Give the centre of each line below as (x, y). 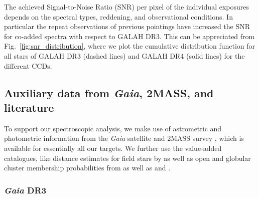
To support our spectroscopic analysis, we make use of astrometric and (113, 128)
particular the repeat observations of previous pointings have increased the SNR (127, 26)
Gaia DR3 (25, 190)
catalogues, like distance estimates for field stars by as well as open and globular (127, 158)
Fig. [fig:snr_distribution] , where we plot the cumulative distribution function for (130, 46)
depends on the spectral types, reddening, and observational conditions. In (118, 16)
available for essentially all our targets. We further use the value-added (113, 148)
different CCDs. (28, 65)
